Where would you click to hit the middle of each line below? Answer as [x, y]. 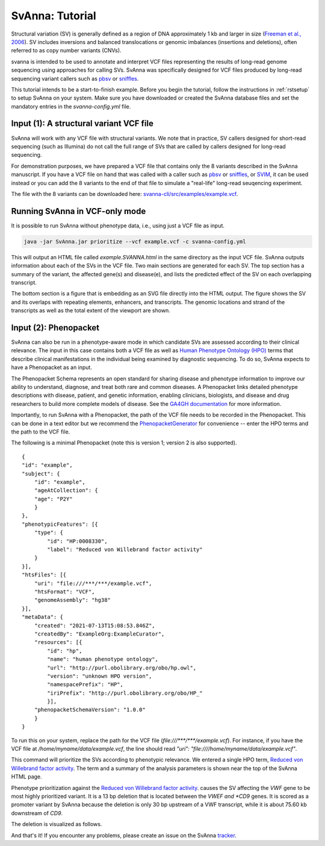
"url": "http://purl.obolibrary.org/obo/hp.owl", [122, 668]
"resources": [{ [58, 642]
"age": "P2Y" [53, 499]
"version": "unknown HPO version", [100, 676]
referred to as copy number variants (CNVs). [66, 51]
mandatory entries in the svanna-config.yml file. [71, 106]
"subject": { [41, 474]
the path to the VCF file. [41, 432]
